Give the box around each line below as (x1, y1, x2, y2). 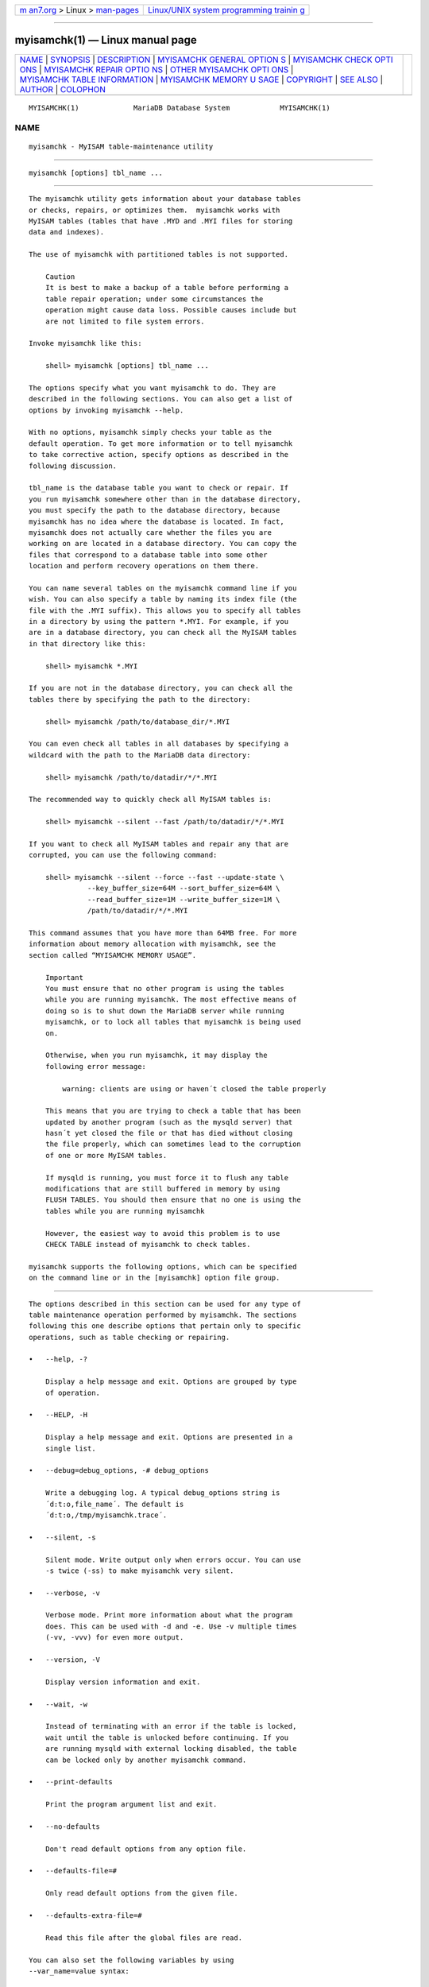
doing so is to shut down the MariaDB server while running (44, 1006, 285, 1015)
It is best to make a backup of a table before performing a (44, 283, 289, 292)
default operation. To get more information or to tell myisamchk (29, 439, 293, 448)
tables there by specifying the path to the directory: (29, 695, 251, 703)
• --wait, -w (29, 1699, 88, 1709)
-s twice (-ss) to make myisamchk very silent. (44, 1566, 234, 1575)
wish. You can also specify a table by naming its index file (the (29, 595, 297, 604)
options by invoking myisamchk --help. (29, 405, 184, 415)
